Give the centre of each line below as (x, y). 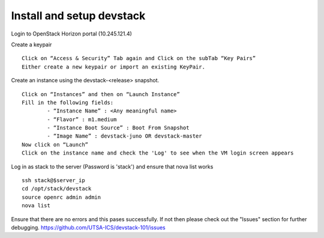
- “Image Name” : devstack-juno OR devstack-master (124, 136)
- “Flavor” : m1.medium (82, 119)
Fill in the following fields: (68, 102)
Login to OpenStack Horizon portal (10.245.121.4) (71, 34)
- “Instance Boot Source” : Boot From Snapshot (118, 128)
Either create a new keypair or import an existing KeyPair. (113, 67)
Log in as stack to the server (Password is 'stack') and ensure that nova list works (112, 166)
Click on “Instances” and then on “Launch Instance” (101, 94)
